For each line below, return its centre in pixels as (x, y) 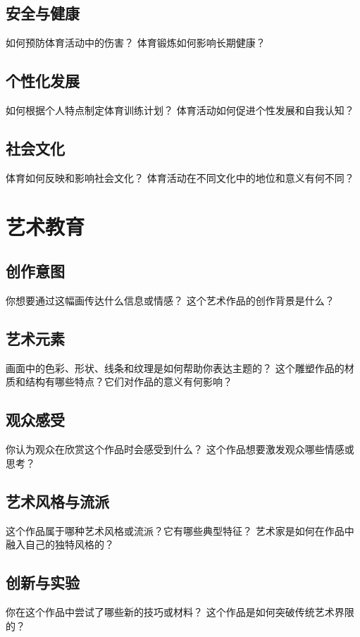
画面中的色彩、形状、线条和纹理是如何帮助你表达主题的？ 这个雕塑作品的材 (180, 367)
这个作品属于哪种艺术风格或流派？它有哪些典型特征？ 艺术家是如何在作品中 (180, 530)
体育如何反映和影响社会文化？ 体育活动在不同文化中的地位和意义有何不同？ (180, 177)
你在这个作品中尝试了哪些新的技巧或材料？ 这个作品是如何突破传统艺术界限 (180, 611)
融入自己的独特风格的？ (60, 544)
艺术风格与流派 (57, 501)
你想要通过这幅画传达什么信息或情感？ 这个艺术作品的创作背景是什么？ (170, 300)
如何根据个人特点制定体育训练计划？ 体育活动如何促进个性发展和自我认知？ (180, 110)
